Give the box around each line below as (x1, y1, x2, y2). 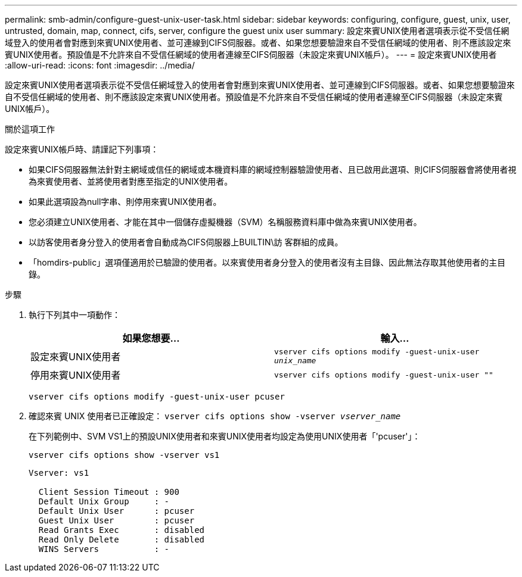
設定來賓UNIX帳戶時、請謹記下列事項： (5, 144, 159, 154)
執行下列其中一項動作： (29, 310, 120, 320)
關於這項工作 (5, 124, 55, 134)
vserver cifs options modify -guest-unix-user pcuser (29, 392, 285, 401)
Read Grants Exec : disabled (38, 525, 205, 535)
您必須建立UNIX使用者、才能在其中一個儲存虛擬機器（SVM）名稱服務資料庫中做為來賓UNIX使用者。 (29, 217, 422, 227)
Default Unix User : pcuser (38, 506, 195, 516)
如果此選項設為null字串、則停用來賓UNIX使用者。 (29, 197, 222, 207)
